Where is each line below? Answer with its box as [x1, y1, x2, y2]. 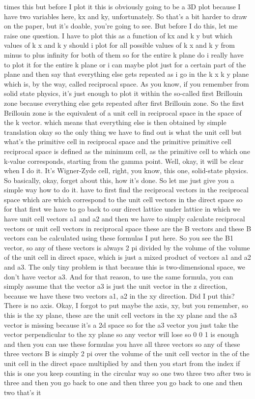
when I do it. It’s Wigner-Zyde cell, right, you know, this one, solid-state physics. [4, 165, 249, 176]
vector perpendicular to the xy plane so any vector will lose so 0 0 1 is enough [4, 329, 239, 339]
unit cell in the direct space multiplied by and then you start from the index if [4, 358, 240, 368]
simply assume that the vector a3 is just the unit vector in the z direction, [4, 281, 227, 291]
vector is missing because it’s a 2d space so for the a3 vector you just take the [4, 319, 239, 330]
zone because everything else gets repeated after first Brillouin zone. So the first [4, 97, 244, 108]
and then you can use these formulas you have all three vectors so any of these [4, 338, 240, 349]
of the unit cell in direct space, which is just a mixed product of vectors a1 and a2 [4, 252, 251, 262]
